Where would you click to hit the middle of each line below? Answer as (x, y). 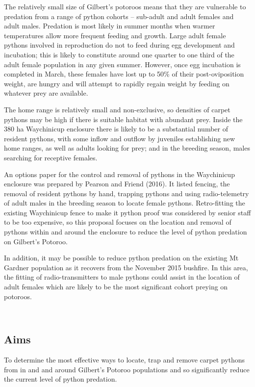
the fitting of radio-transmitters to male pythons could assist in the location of (122, 277)
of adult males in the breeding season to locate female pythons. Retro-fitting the (125, 203)
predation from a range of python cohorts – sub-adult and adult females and (119, 16)
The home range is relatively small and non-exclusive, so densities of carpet (117, 109)
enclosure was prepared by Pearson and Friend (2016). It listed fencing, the (117, 184)
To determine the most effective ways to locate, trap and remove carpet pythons (125, 360)
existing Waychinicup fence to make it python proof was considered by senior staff (127, 212)
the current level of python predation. (61, 379)
